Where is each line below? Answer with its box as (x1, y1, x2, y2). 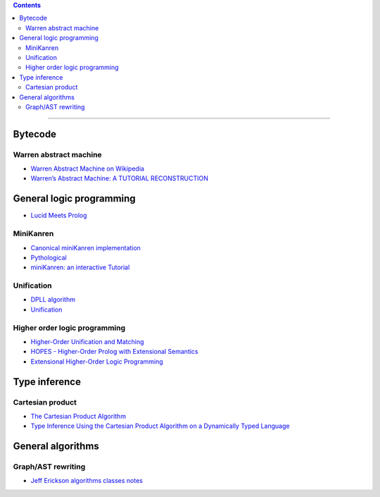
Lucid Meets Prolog (30, 211, 87, 220)
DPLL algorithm (30, 295, 75, 304)
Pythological (30, 253, 67, 262)
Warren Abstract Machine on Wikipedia (30, 164, 144, 173)
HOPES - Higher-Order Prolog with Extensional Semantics (30, 348, 198, 356)
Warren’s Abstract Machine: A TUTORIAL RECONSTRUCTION (30, 174, 209, 183)
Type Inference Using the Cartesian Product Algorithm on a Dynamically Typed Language (30, 422, 290, 430)
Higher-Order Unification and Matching (30, 337, 144, 345)
